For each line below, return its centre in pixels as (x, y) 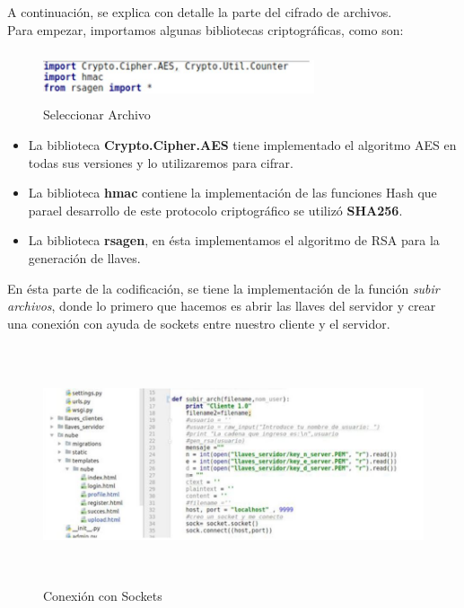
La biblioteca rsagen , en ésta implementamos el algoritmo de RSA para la (234, 240)
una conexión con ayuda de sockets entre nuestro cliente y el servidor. (199, 323)
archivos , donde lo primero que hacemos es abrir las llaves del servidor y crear (222, 306)
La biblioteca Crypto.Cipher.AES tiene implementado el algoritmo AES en (242, 145)
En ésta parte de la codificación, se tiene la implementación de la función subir (223, 288)
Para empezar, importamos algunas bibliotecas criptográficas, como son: (206, 29)
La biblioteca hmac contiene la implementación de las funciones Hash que (232, 193)
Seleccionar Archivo (97, 115)
